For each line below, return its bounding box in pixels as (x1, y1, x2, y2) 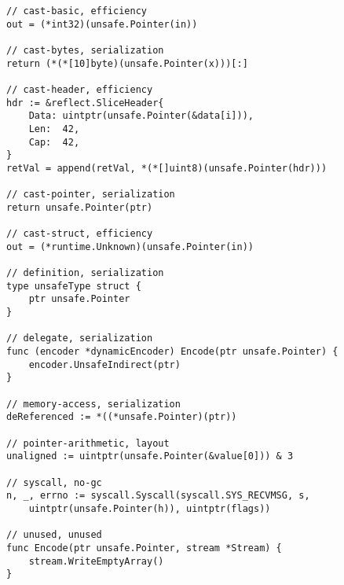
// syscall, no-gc (6, 476, 102, 488)
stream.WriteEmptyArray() (28, 555, 164, 567)
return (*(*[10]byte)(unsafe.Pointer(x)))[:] (6, 57, 248, 69)
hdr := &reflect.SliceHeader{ (6, 97, 164, 109)
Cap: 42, (28, 136, 80, 148)
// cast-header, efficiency (6, 83, 153, 95)
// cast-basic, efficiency (6, 6, 147, 17)
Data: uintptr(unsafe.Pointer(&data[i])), (28, 110, 254, 122)
